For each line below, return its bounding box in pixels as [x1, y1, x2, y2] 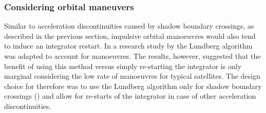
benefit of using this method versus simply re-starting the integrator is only [4, 60, 241, 71]
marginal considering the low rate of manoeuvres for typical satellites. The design [4, 71, 260, 81]
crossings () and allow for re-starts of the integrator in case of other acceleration [4, 91, 256, 101]
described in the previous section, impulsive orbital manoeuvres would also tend [4, 30, 256, 41]
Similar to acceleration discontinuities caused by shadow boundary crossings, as [4, 20, 254, 31]
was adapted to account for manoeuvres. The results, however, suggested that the [4, 51, 261, 61]
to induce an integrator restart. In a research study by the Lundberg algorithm [4, 40, 253, 51]
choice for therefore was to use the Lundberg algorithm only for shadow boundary [4, 80, 262, 91]
